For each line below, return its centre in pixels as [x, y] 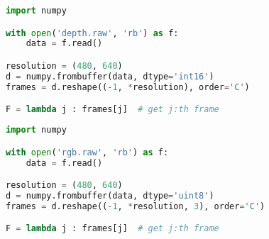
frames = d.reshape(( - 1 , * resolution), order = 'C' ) [128, 87]
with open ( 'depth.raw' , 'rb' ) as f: [92, 33]
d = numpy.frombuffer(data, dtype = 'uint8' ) [110, 195]
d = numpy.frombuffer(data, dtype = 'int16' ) [110, 76]
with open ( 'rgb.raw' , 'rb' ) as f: [87, 152]
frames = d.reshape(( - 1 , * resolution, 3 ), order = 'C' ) [136, 206]
